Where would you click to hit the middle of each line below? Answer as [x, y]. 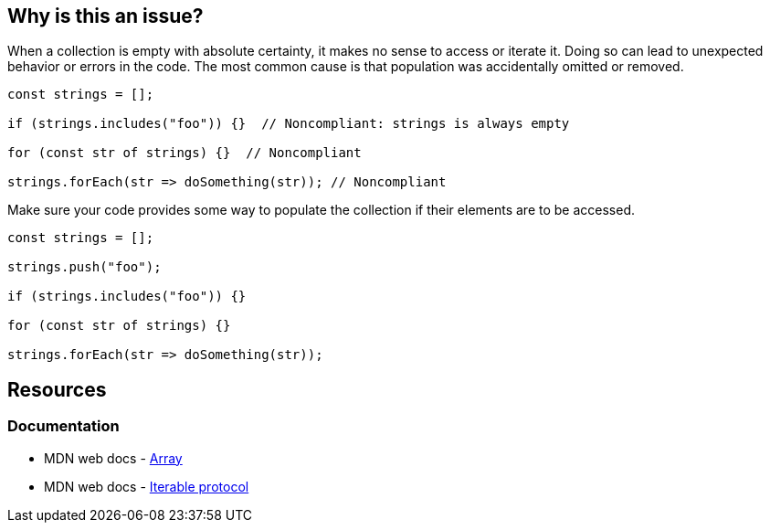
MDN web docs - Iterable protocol [147, 486]
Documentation [63, 426]
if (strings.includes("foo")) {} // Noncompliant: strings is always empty [289, 124]
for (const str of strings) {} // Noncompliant [185, 153]
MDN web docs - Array [113, 458]
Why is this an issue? [105, 16]
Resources [57, 389]
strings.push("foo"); [84, 267]
